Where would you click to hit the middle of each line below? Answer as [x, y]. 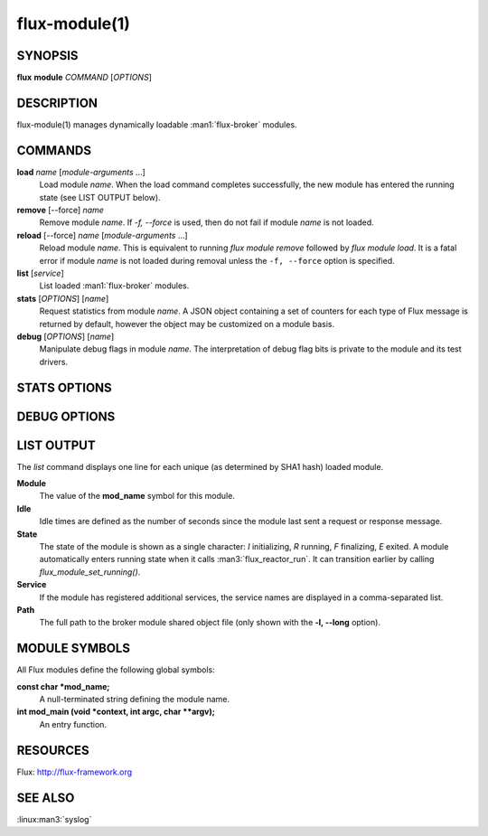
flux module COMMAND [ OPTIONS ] [84, 78]
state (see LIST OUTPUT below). [100, 197]
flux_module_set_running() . [90, 572]
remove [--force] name [60, 210]
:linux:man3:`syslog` [54, 819]
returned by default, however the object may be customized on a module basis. [187, 324]
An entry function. [73, 724]
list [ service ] [40, 273]
